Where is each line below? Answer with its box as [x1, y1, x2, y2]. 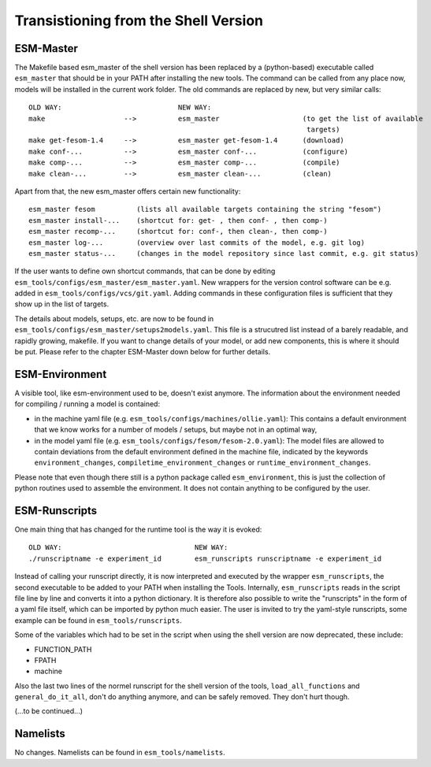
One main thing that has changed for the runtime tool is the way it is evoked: [14, 524, 262, 534]
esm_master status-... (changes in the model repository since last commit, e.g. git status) [28, 249, 419, 258]
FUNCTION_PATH [34, 644, 92, 654]
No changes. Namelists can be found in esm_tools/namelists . [14, 748, 226, 758]
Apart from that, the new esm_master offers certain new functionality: [14, 186, 241, 196]
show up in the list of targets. [14, 299, 110, 309]
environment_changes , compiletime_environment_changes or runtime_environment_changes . [34, 458, 371, 468]
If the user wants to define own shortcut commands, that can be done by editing [14, 266, 276, 276]
